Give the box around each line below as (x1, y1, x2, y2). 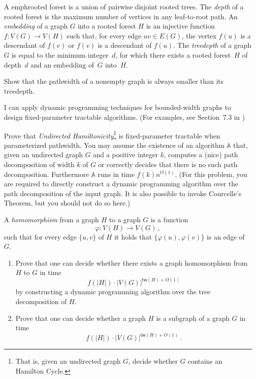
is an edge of (207, 231, 245, 241)
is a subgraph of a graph (156, 312, 230, 323)
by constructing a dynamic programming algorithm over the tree (15, 286, 211, 297)
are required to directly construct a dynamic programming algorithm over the (4, 178, 238, 189)
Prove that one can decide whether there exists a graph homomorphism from (15, 257, 248, 268)
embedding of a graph (4, 21, 68, 31)
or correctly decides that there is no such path (98, 159, 238, 169)
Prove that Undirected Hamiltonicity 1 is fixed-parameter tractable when (4, 129, 220, 140)
